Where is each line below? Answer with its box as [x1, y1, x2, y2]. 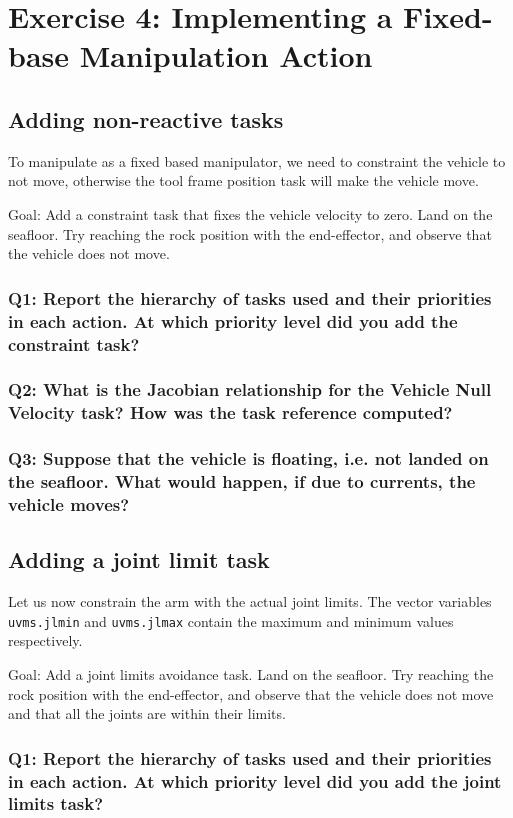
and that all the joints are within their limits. [8, 703, 286, 724]
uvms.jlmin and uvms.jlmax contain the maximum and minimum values [8, 610, 454, 631]
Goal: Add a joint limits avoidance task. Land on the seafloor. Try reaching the [8, 663, 494, 684]
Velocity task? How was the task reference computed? [8, 400, 453, 425]
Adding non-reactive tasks [8, 103, 284, 134]
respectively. [8, 630, 83, 651]
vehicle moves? [8, 491, 130, 516]
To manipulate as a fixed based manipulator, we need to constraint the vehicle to [8, 150, 506, 171]
